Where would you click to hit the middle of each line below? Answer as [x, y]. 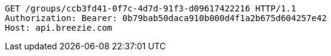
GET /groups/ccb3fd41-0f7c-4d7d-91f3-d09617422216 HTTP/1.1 [151, 8]
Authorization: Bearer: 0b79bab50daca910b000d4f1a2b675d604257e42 [166, 18]
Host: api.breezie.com [59, 28]
